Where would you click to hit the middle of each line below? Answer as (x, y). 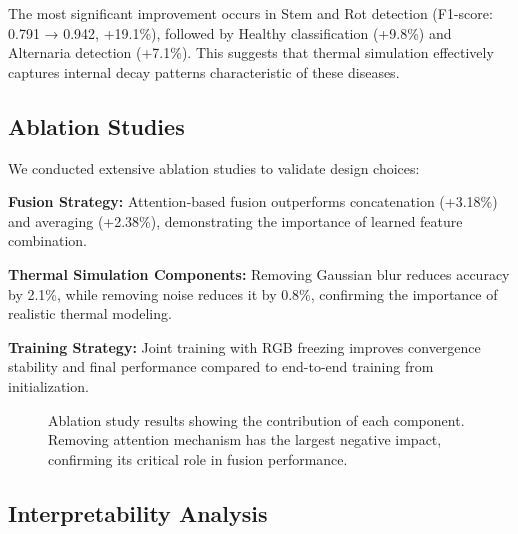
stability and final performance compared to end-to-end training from (221, 366)
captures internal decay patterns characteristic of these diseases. (204, 71)
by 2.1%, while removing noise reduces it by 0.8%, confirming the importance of (253, 293)
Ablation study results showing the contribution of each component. (256, 419)
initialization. (48, 385)
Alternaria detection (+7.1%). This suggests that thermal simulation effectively (251, 52)
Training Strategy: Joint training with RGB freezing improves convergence (244, 346)
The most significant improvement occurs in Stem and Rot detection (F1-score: (250, 13)
